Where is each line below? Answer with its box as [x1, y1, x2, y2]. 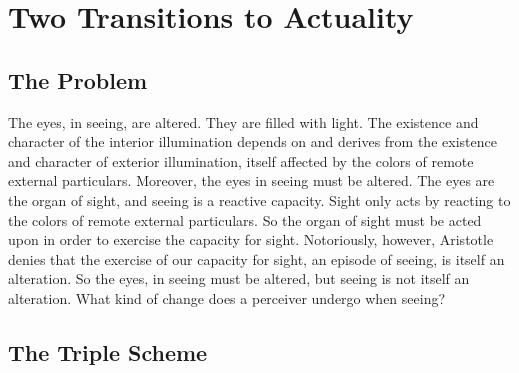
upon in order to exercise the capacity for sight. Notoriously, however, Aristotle [8, 229, 494, 250]
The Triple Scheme [8, 336, 208, 367]
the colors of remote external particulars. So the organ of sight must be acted [8, 209, 482, 230]
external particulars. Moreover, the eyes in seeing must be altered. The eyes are [8, 170, 495, 191]
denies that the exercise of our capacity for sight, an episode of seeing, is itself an [8, 248, 505, 269]
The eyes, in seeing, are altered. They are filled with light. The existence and [8, 111, 479, 132]
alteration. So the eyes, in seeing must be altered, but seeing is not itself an [8, 268, 470, 289]
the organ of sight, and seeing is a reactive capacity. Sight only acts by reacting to [8, 189, 511, 210]
